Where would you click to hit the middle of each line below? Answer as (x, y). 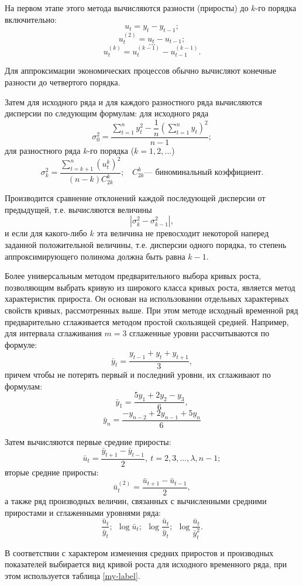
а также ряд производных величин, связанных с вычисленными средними (136, 500)
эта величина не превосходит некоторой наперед (183, 233)
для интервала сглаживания (53, 333)
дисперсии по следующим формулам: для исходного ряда (107, 113)
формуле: (21, 344)
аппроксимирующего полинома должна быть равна (95, 256)
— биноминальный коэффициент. (204, 173)
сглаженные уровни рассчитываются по (199, 333)
